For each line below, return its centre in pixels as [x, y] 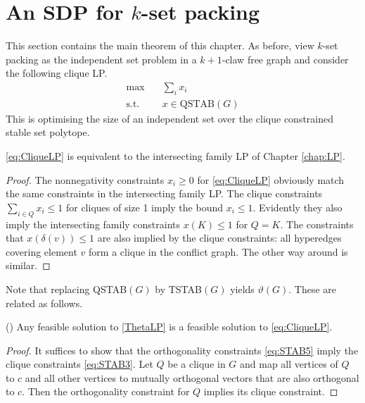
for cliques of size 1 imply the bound [144, 207]
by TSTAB [178, 289]
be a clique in [197, 364]
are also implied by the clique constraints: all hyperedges [219, 238]
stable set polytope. [48, 132]
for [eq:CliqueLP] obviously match [271, 179]
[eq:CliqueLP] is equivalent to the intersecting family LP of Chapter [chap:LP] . [175, 155]
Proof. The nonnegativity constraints [85, 179]
